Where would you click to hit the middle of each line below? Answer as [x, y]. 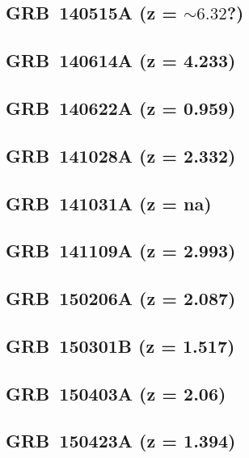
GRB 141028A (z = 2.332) [121, 155]
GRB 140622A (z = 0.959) [121, 107]
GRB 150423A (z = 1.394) [121, 441]
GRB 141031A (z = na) [109, 203]
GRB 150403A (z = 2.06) [116, 393]
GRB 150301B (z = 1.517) [120, 345]
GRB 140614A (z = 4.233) [121, 60]
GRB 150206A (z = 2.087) [121, 298]
